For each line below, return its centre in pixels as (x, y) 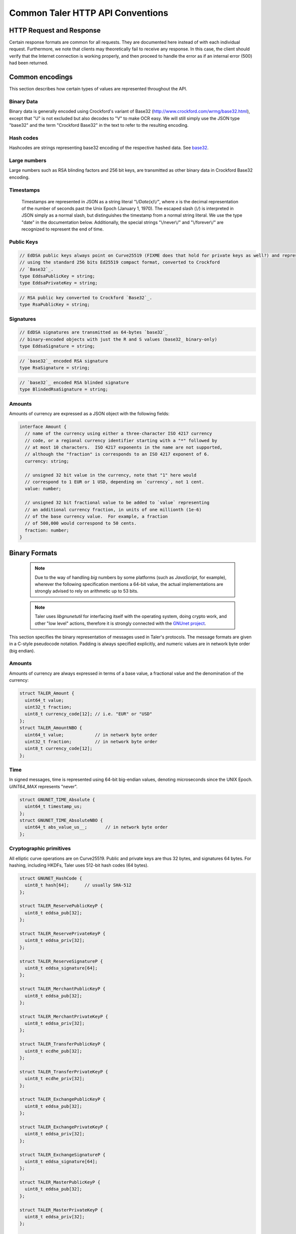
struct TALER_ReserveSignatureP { (61, 961)
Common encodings (41, 77)
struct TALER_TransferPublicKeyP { (62, 1044)
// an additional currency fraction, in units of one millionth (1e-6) (113, 509)
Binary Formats (33, 553)
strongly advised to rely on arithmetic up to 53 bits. (87, 591)
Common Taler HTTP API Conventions (89, 13)
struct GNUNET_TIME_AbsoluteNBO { (61, 820)
